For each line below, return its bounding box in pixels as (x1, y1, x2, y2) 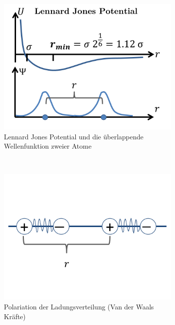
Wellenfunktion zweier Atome (4, 141, 92, 151)
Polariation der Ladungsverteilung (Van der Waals (4, 301, 154, 311)
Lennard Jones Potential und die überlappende (4, 131, 144, 141)
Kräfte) (4, 311, 26, 321)
